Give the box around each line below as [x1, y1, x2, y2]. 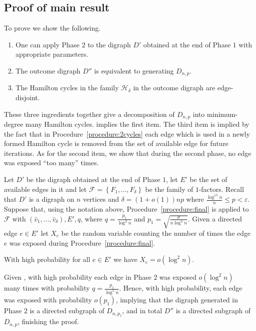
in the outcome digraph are [133, 82, 216, 93]
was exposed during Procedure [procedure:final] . [9, 237, 155, 248]
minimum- [207, 109, 238, 119]
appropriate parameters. [15, 49, 89, 59]
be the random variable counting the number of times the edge [61, 227, 251, 238]
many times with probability [4, 283, 90, 293]
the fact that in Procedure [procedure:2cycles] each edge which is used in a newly [4, 128, 250, 139]
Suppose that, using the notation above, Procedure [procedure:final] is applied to [4, 203, 249, 214]
